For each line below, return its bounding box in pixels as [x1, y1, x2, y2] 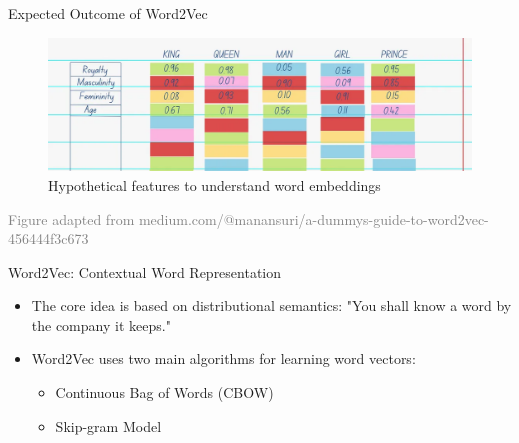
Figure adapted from [8, 208, 135, 229]
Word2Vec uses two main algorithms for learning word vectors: [31, 348, 416, 369]
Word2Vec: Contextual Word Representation [8, 261, 282, 282]
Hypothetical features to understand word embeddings [48, 174, 381, 195]
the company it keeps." [31, 314, 171, 335]
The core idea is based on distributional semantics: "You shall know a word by [31, 295, 512, 316]
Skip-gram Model [55, 415, 162, 436]
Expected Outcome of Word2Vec [8, 3, 208, 23]
